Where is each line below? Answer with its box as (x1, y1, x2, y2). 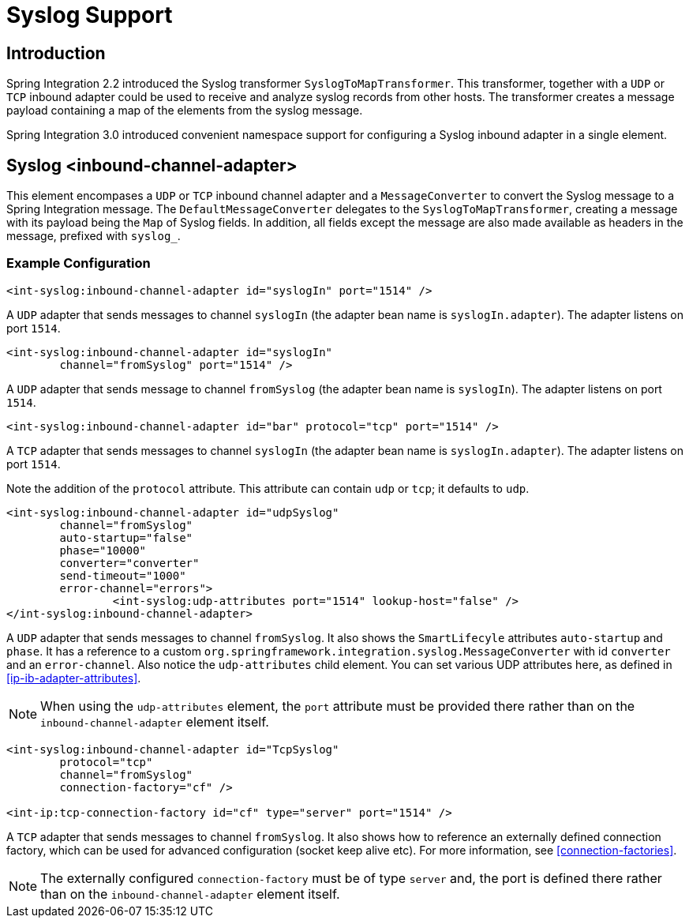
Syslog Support (6, 2, 173, 28)
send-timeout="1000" (59, 569, 186, 582)
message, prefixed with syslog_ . (6, 229, 181, 243)
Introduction (6, 43, 106, 63)
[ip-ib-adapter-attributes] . (6, 670, 141, 685)
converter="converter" (59, 556, 200, 569)
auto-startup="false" (59, 531, 193, 544)
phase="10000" (59, 543, 147, 557)
